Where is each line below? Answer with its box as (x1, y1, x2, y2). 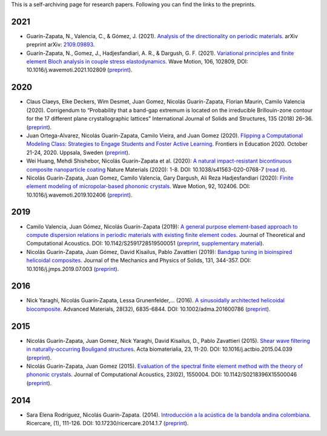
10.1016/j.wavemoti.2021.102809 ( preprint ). (26, 67, 133, 74)
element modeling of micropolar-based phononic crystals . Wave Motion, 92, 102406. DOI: (26, 183, 251, 190)
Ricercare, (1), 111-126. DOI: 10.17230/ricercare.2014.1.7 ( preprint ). (26, 419, 189, 426)
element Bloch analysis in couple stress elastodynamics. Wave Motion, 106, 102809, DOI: (26, 58, 248, 65)
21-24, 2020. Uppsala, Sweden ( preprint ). (26, 149, 130, 156)
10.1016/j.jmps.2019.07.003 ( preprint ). (26, 265, 119, 272)
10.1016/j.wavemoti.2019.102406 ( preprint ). (26, 191, 133, 198)
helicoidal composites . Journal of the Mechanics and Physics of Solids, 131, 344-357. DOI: (26, 257, 251, 264)
